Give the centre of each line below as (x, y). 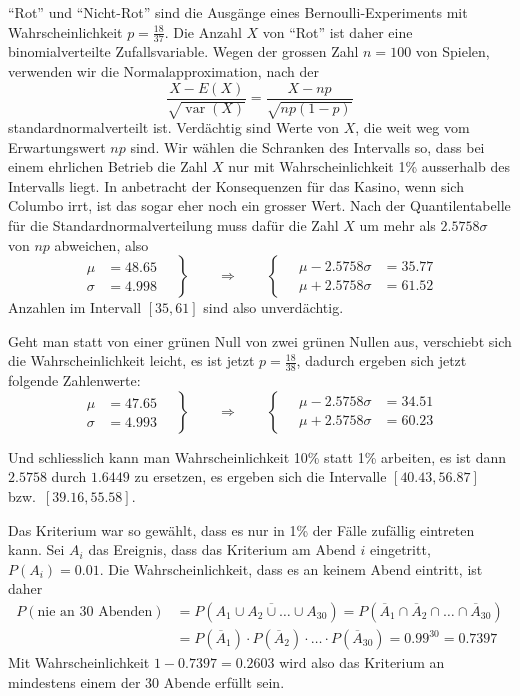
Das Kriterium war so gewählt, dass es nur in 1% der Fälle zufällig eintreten (241, 529)
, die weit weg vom (412, 127)
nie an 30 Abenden (95, 612)
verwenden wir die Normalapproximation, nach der (163, 71)
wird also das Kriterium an (362, 662)
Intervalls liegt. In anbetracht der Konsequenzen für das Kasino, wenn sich (236, 185)
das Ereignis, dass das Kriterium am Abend (222, 549)
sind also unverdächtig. (273, 307)
